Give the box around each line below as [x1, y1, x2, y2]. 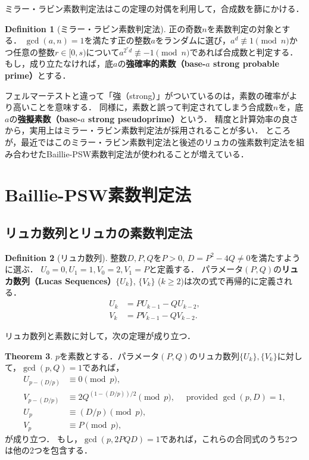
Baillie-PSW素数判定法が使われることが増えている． [46, 147, 249, 160]
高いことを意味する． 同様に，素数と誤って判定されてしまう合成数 [13, 101, 273, 113]
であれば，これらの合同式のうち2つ [160, 432, 298, 445]
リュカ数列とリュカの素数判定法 [5, 223, 192, 241]
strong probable [213, 57, 279, 70]
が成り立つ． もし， [5, 432, 82, 445]
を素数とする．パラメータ [60, 349, 160, 362]
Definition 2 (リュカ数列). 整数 [5, 251, 127, 263]
